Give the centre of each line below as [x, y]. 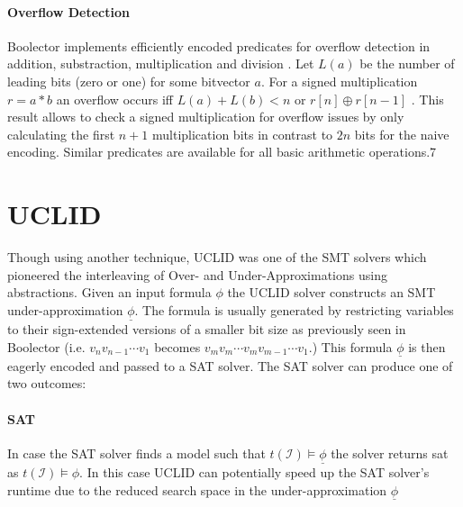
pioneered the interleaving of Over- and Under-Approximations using [197, 274]
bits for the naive [402, 134]
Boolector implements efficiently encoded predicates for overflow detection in [219, 45]
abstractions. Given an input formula [109, 292]
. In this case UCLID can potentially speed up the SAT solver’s [254, 472]
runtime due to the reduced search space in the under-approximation [197, 489]
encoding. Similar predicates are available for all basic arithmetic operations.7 [222, 152]
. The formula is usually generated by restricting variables [294, 309]
